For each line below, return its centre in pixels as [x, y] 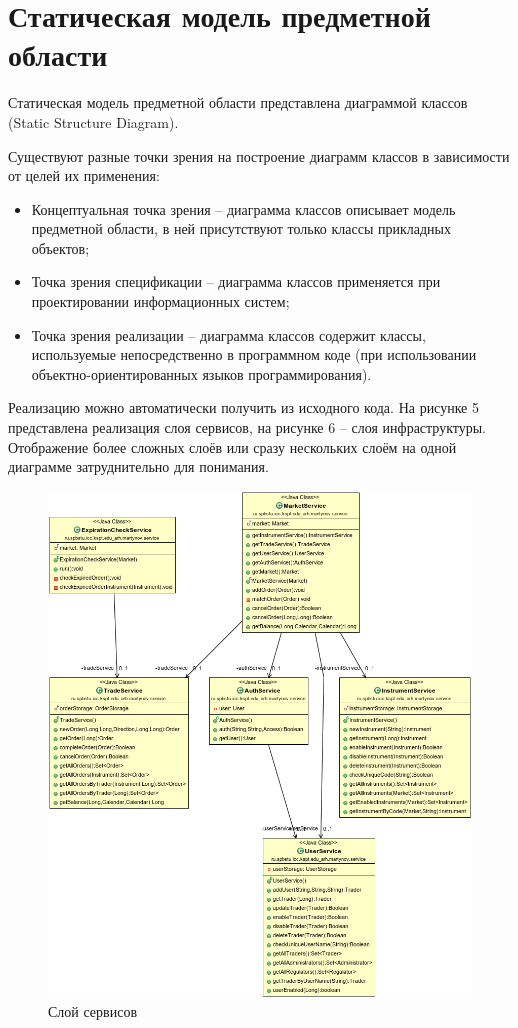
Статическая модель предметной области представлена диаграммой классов [238, 102]
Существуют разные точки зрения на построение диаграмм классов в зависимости [259, 155]
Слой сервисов [93, 1011]
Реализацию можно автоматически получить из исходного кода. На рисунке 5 [243, 407]
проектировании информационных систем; [160, 301]
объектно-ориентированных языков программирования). [201, 373]
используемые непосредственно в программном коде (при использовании [254, 354]
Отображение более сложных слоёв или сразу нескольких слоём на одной [232, 446]
